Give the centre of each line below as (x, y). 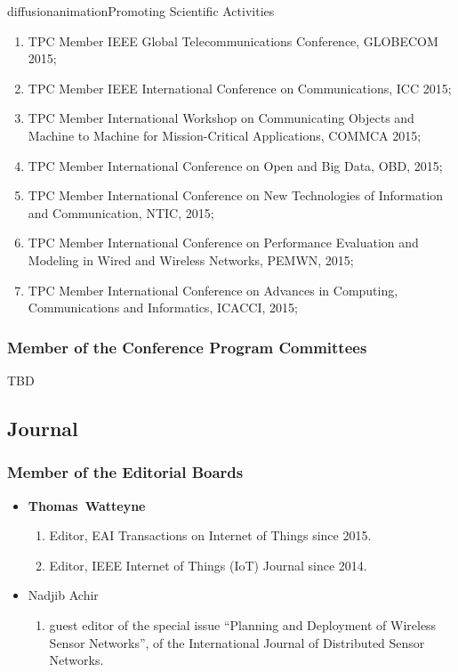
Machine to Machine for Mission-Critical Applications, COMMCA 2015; (225, 135)
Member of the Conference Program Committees (187, 347)
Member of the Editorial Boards (125, 472)
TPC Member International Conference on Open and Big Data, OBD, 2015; (235, 165)
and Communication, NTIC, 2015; (121, 212)
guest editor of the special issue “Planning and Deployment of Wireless (243, 624)
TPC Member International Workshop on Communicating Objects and (221, 118)
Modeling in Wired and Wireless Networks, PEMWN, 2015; (191, 259)
